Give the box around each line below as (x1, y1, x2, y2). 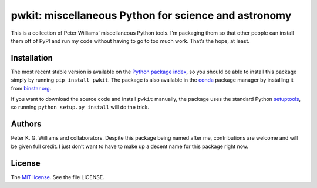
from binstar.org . (11, 85, 52, 92)
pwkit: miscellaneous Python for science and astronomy (11, 9, 292, 22)
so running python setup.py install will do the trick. (11, 103, 150, 111)
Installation (11, 53, 53, 63)
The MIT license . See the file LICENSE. (11, 173, 105, 180)
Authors (11, 119, 42, 129)
